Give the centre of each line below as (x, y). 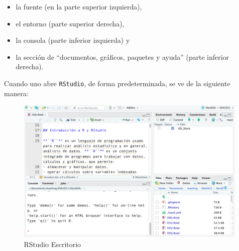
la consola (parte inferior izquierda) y (73, 40)
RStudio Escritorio (53, 244)
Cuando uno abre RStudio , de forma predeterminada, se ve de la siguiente (117, 83)
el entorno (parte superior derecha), (70, 23)
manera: (16, 93)
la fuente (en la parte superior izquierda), (79, 6)
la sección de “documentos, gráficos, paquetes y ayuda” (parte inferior (122, 57)
